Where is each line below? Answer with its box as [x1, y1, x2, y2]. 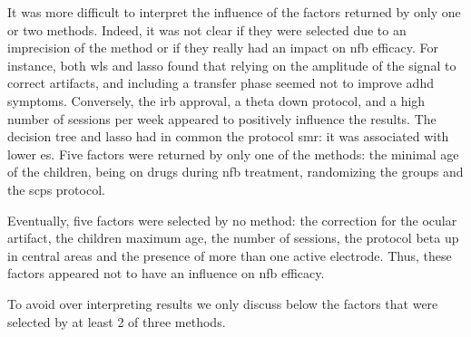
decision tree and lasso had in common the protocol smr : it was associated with [7, 127, 449, 146]
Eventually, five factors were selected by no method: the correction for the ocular [7, 210, 457, 229]
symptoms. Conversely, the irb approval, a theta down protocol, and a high [7, 91, 426, 110]
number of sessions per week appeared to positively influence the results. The [7, 109, 437, 128]
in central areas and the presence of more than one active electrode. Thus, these [7, 246, 452, 265]
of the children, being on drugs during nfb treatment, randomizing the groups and [7, 162, 464, 181]
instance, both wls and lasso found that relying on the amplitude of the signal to [7, 55, 456, 74]
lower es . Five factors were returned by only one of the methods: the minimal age [7, 144, 459, 163]
